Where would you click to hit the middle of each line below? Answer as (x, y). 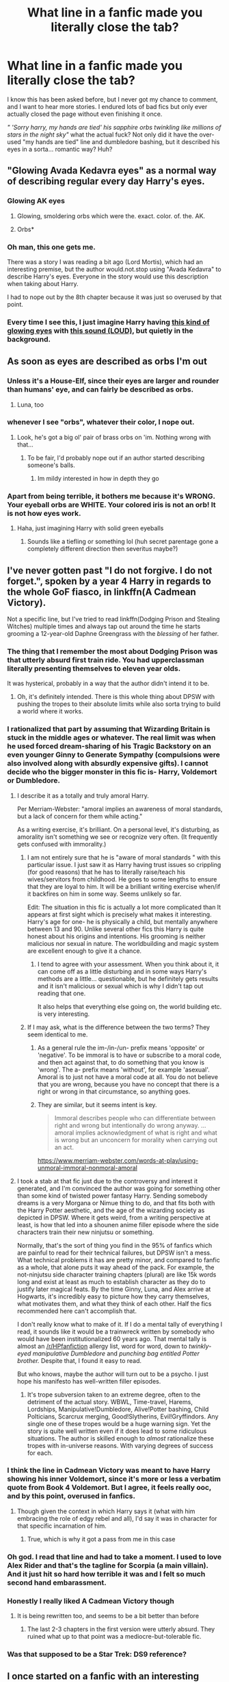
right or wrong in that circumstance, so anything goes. (114, 1091)
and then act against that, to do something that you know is (121, 1062)
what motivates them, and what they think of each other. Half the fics (114, 1303)
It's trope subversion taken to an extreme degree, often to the (114, 1395)
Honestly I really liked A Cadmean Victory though (91, 1601)
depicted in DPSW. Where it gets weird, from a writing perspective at (113, 1217)
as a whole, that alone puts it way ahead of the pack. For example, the (116, 1267)
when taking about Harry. (43, 283)
